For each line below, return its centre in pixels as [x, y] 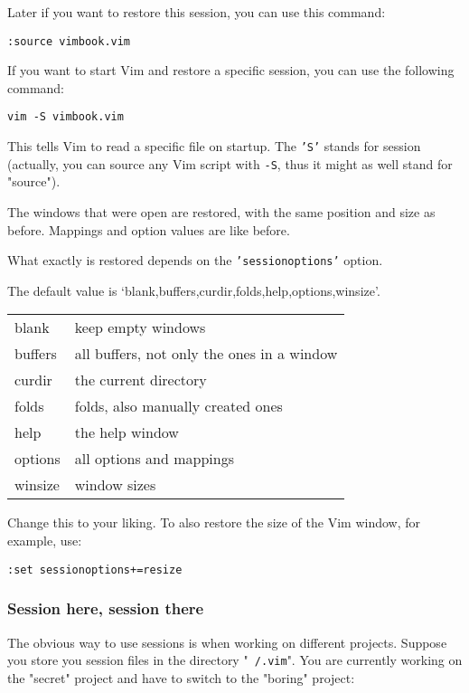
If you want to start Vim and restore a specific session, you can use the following [231, 70]
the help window [127, 432]
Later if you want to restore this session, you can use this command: [197, 12]
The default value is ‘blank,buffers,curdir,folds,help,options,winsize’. [194, 290]
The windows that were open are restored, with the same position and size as [221, 212]
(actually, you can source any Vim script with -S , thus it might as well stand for [230, 163]
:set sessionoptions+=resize [95, 570]
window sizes [115, 485]
